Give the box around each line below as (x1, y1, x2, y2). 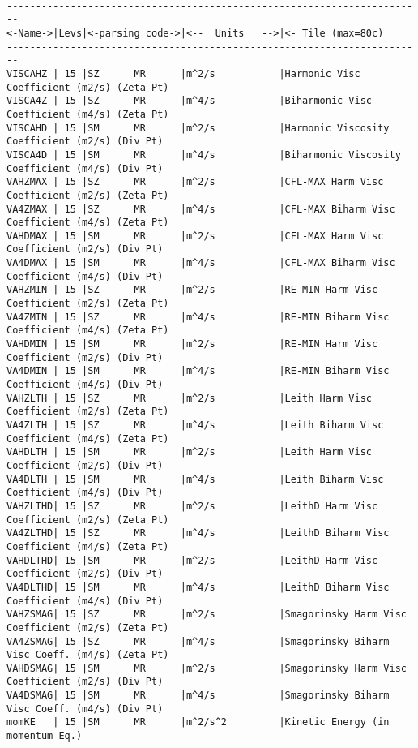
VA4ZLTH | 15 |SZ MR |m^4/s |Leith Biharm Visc (6, 419, 384, 431)
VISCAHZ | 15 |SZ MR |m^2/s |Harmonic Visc (6, 67, 360, 80)
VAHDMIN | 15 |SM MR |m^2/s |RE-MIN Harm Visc (6, 338, 378, 350)
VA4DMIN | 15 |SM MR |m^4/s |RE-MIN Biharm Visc (6, 365, 390, 377)
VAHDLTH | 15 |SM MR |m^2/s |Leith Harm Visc (6, 446, 373, 458)
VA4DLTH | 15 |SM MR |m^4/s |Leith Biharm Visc (6, 473, 384, 485)
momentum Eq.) (6, 730, 83, 742)
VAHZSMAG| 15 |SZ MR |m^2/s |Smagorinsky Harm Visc (6, 608, 407, 621)
